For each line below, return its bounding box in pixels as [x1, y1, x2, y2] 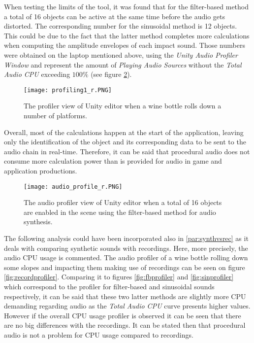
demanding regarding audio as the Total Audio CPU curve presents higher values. [4, 301, 251, 311]
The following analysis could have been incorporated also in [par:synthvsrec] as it [4, 233, 249, 243]
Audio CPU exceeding [4, 69, 70, 79]
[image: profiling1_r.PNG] [24, 86, 112, 94]
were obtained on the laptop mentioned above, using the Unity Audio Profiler [4, 49, 238, 60]
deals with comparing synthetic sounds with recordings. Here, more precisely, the [4, 242, 248, 253]
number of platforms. [24, 110, 87, 120]
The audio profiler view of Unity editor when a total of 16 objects [24, 197, 222, 207]
